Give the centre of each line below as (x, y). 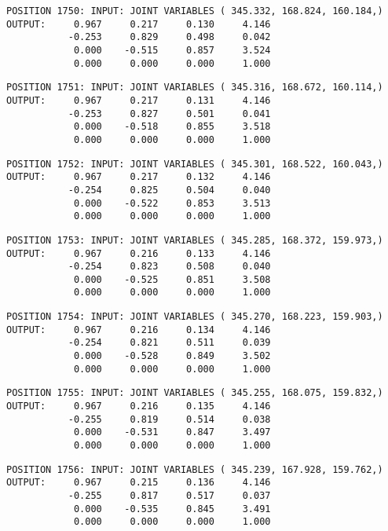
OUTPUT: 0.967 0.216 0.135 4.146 (139, 406)
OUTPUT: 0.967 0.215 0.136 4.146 (139, 483)
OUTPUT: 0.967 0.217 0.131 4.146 (139, 100)
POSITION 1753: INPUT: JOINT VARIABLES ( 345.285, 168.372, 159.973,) (195, 240)
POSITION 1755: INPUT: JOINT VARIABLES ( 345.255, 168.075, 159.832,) (195, 393)
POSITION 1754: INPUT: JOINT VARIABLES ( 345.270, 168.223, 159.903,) (195, 317)
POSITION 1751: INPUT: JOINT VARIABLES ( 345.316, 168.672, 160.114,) (195, 88)
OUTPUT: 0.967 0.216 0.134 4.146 (139, 330)
